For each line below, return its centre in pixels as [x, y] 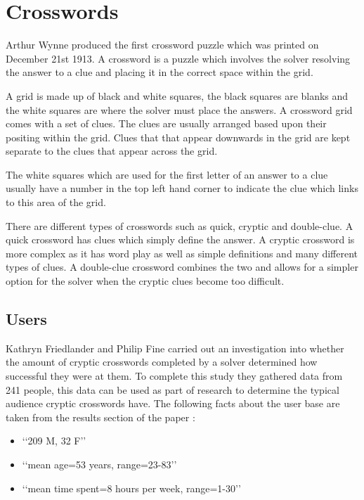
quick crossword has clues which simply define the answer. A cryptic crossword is [180, 239]
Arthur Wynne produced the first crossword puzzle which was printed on [162, 45]
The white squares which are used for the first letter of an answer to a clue [167, 174]
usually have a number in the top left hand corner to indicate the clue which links [182, 188]
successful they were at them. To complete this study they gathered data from [174, 376]
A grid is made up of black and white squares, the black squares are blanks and [177, 95]
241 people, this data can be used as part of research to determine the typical [173, 389]
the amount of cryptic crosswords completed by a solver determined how [162, 362]
